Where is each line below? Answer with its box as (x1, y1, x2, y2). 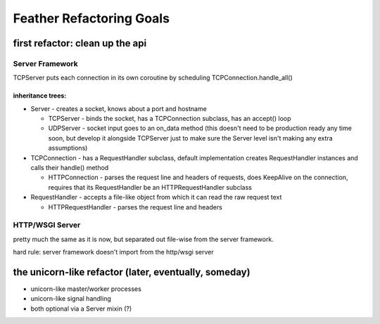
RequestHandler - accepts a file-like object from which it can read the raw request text (30, 193, 282, 202)
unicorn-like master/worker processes (30, 285, 142, 293)
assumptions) (48, 144, 88, 153)
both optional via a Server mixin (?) (30, 304, 132, 313)
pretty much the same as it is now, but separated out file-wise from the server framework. (13, 235, 274, 243)
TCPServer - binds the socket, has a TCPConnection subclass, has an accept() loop (48, 115, 291, 123)
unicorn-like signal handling (30, 294, 112, 303)
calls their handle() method (30, 164, 109, 172)
